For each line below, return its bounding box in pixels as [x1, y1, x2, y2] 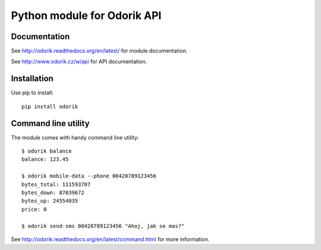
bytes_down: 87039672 [21, 189, 84, 196]
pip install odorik [21, 103, 78, 110]
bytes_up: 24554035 [21, 198, 78, 204]
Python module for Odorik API [11, 9, 162, 22]
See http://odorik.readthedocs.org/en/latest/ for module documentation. [11, 48, 188, 55]
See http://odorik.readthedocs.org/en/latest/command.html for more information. [11, 235, 210, 243]
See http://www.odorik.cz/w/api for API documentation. [11, 58, 147, 65]
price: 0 [21, 205, 47, 213]
